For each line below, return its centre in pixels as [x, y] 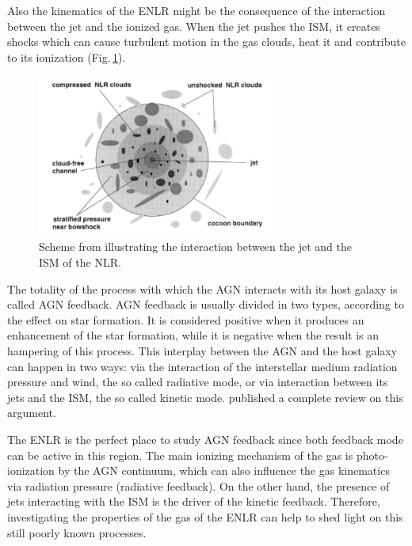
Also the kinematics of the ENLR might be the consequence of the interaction [196, 10]
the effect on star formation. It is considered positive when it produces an [186, 319]
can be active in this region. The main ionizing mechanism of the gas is [180, 455]
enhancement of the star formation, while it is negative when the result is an [193, 335]
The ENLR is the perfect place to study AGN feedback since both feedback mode [205, 439]
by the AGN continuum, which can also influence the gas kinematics [224, 470]
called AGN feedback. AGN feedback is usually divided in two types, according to [206, 304]
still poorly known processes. [77, 532]
